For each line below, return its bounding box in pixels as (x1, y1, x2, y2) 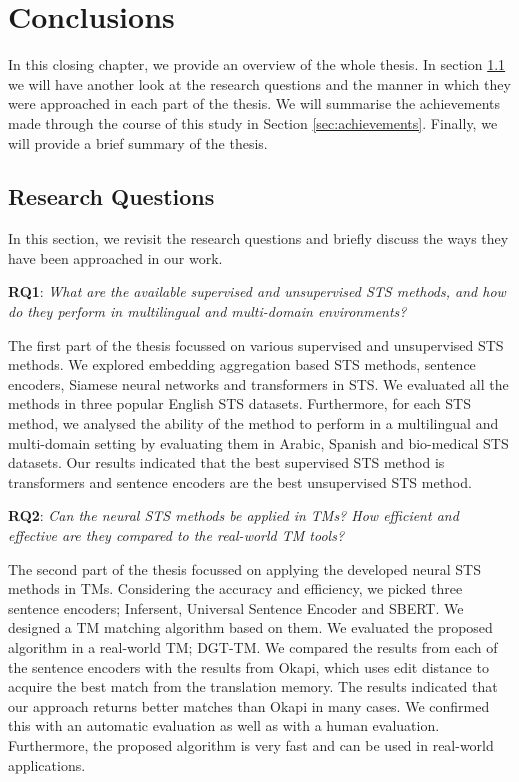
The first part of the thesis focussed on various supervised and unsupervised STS (8, 334, 504, 355)
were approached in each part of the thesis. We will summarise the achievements (8, 93, 501, 114)
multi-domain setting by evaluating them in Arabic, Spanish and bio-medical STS (8, 432, 509, 453)
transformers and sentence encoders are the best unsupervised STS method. (8, 471, 472, 492)
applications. (8, 754, 86, 775)
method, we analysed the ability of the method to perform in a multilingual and (8, 413, 499, 434)
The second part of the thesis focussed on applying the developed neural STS (8, 558, 481, 579)
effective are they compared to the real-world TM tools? (8, 525, 345, 546)
